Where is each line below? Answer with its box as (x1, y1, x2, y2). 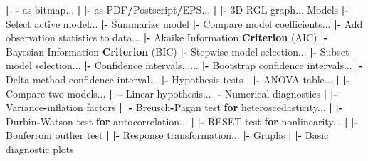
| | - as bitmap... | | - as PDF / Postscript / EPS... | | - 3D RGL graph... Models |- (6, 2, 349, 16)
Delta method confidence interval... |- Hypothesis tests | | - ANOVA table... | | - (6, 71, 350, 86)
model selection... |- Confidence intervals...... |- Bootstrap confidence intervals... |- (6, 58, 363, 73)
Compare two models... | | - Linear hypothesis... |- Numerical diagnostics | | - (6, 85, 337, 100)
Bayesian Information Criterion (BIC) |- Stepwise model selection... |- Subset (6, 43, 349, 58)
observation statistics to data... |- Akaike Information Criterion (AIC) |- (6, 30, 328, 45)
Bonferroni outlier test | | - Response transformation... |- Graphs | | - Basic (6, 128, 329, 142)
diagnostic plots (6, 141, 74, 156)
